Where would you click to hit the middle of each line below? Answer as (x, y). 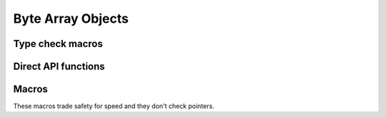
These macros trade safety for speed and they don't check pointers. (114, 106)
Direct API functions (59, 66)
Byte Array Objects (71, 18)
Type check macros (58, 44)
